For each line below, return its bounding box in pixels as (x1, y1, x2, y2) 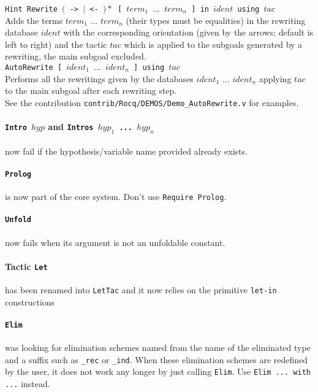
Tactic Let (5, 259, 48, 272)
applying (259, 72, 292, 85)
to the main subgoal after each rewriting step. (5, 84, 177, 97)
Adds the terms (5, 13, 63, 26)
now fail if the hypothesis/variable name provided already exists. (5, 144, 248, 157)
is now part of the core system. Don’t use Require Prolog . (5, 190, 227, 202)
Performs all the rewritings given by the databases (5, 72, 194, 85)
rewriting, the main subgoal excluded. (5, 50, 146, 63)
